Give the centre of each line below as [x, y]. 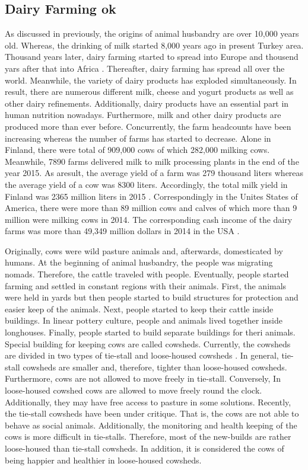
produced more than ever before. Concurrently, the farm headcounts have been [148, 126]
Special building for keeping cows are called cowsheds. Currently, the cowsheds [148, 343]
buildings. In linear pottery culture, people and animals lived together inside [144, 320]
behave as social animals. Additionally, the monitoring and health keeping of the [151, 425]
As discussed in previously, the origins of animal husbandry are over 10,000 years [152, 33]
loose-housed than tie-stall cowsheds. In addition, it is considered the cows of [145, 448]
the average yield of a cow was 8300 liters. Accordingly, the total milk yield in [146, 184]
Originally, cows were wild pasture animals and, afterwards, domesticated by [144, 250]
